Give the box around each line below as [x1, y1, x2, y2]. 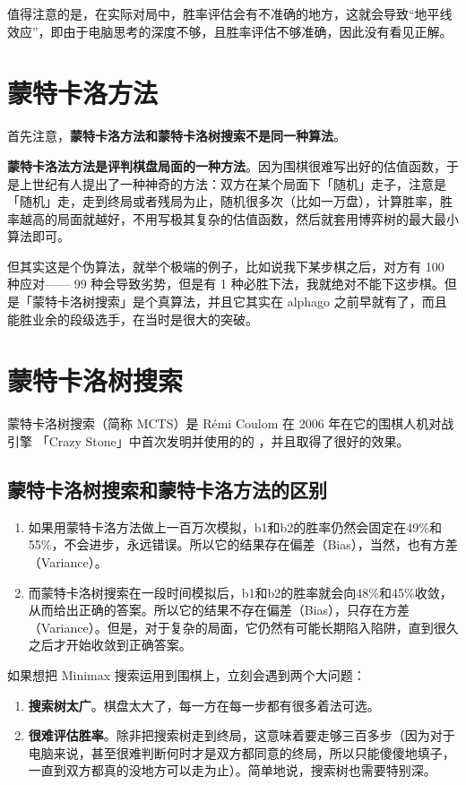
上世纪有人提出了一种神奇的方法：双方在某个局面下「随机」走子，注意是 [19, 174, 446, 193]
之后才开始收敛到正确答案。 [28, 635, 192, 654]
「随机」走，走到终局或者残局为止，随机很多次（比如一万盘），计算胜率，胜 [7, 192, 453, 211]
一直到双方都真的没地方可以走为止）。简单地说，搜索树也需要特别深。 [28, 761, 436, 780]
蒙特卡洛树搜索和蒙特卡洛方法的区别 [7, 475, 327, 503]
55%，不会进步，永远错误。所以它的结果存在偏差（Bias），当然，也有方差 [28, 535, 458, 554]
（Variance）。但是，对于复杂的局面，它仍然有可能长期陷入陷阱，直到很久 [28, 617, 459, 636]
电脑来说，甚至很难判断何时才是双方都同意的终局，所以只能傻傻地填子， [28, 743, 455, 762]
